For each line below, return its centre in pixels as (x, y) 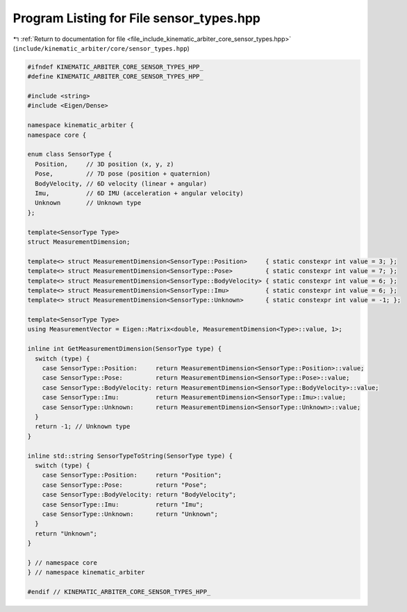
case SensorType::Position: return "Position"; (132, 475)
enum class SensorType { (70, 154)
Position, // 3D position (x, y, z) (105, 164)
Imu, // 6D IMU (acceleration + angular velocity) (139, 193)
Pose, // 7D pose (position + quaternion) (123, 174)
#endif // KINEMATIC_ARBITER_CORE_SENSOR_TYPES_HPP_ (119, 592)
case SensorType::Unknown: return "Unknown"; (130, 514)
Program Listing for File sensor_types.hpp (136, 18)
